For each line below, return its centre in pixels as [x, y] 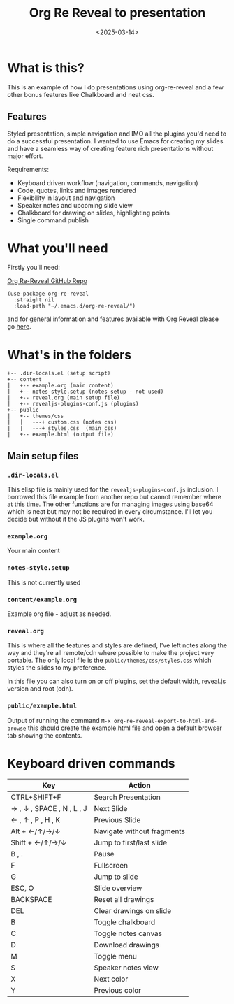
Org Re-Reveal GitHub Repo [47, 281]
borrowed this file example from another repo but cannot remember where [115, 497]
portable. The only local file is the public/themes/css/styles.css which [109, 660]
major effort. [25, 156]
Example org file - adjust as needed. [59, 614]
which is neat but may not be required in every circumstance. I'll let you [110, 512]
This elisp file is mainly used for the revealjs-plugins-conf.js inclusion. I [113, 489]
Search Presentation [127, 797]
